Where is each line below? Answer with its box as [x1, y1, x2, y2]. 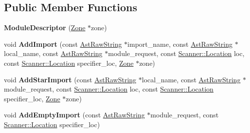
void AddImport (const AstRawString [4, 38, 122, 49]
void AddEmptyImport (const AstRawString [4, 110, 145, 120]
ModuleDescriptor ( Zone [4, 22, 86, 33]
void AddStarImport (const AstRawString [4, 74, 137, 84]
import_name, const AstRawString [127, 38, 233, 49]
